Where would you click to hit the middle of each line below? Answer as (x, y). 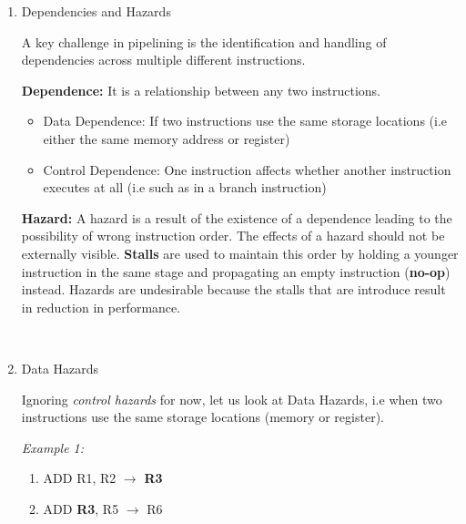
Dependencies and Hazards (96, 11)
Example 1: (53, 447)
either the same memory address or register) (167, 138)
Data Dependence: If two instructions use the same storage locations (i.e (245, 121)
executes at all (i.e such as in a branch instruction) (185, 187)
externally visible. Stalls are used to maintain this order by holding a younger (240, 253)
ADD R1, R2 (80, 478)
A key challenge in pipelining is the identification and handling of (204, 41)
